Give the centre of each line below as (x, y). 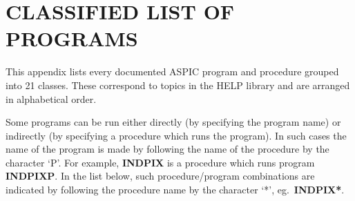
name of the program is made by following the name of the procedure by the (167, 149)
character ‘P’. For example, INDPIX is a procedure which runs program (160, 162)
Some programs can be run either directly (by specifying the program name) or (173, 122)
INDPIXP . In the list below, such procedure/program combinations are (160, 176)
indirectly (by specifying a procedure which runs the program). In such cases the (176, 135)
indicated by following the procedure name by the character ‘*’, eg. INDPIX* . (175, 190)
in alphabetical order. (51, 98)
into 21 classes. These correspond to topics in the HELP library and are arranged (178, 85)
